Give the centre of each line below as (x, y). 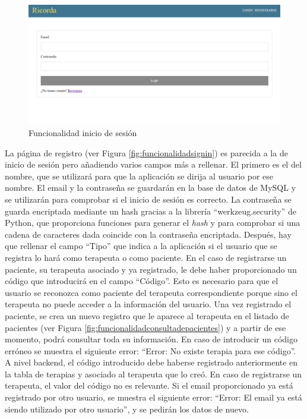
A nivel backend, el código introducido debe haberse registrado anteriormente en (151, 362)
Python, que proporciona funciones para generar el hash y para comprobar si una (153, 223)
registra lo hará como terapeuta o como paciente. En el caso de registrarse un (146, 257)
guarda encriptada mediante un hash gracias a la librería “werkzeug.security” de (151, 211)
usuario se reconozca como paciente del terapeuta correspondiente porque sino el (151, 292)
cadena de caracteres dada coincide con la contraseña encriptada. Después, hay (148, 234)
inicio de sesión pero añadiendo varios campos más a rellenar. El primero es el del (153, 164)
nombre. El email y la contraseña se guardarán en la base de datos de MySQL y (151, 188)
